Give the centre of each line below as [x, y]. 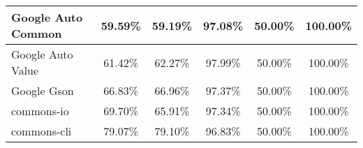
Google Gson [43, 90]
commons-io [40, 111]
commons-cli [42, 131]
